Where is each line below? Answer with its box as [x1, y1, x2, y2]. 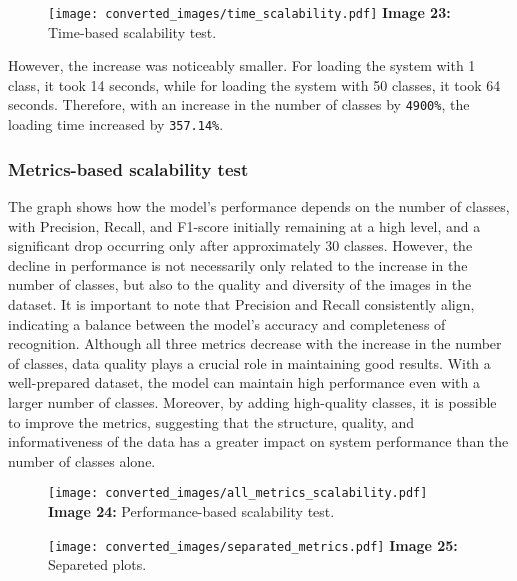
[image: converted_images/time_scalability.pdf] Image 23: [48, 2, 451, 22]
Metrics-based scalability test [8, 156, 249, 181]
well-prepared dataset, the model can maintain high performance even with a [8, 372, 480, 393]
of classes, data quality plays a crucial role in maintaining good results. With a [8, 352, 491, 373]
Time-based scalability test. [48, 21, 217, 42]
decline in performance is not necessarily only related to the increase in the [8, 254, 468, 275]
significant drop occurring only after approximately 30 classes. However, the [8, 235, 473, 256]
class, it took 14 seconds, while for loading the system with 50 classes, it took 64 [8, 74, 501, 95]
